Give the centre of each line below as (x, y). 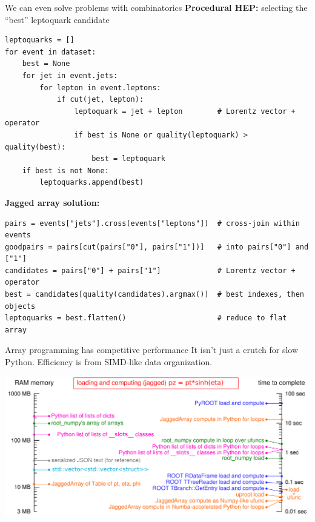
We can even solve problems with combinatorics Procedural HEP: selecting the (156, 7)
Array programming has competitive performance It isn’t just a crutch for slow (152, 350)
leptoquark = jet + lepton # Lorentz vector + (185, 111)
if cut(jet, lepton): (100, 100)
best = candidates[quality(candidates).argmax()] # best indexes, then (154, 295)
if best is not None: (65, 170)
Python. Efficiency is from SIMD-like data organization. (109, 362)
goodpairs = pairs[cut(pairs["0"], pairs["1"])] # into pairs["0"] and (157, 247)
